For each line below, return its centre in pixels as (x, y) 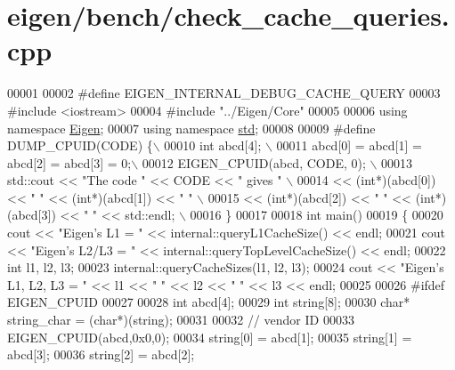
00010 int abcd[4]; (213, 145)
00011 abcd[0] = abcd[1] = (349, 145)
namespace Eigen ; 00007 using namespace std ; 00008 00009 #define (191, 128)
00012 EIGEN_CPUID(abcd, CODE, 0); (254, 162)
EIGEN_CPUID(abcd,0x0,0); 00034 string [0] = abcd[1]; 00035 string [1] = (210, 337)
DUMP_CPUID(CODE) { (80, 145)
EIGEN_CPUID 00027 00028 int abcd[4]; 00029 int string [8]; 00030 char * (209, 302)
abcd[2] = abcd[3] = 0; (69, 162)
